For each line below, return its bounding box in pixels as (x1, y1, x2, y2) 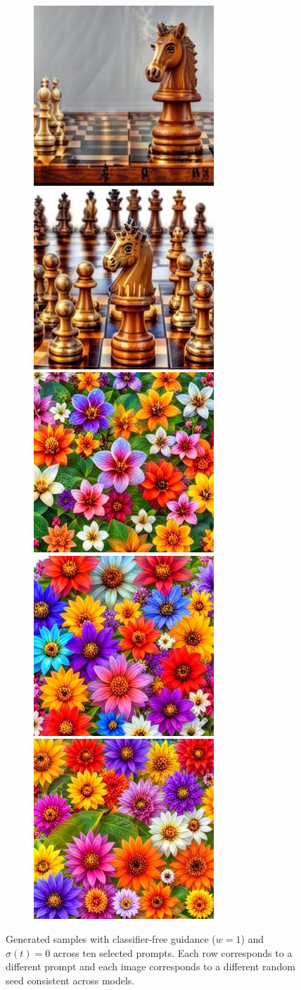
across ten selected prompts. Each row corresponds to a (53, 945, 293, 960)
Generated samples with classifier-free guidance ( (6, 931, 216, 946)
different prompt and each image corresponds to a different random (6, 959, 295, 974)
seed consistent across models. (6, 972, 135, 987)
